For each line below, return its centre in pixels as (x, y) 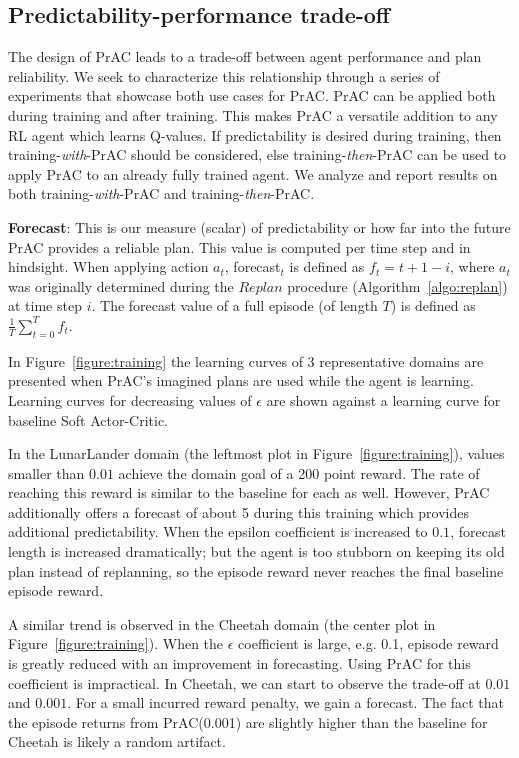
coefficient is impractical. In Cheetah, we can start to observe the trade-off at (244, 682)
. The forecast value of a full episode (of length (234, 305)
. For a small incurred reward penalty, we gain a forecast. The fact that (286, 702)
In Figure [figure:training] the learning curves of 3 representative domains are (246, 360)
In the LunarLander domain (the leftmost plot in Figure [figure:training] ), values (256, 453)
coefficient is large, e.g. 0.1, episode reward (368, 643)
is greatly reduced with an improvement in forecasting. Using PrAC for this (239, 663)
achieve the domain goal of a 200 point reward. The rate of (299, 472)
